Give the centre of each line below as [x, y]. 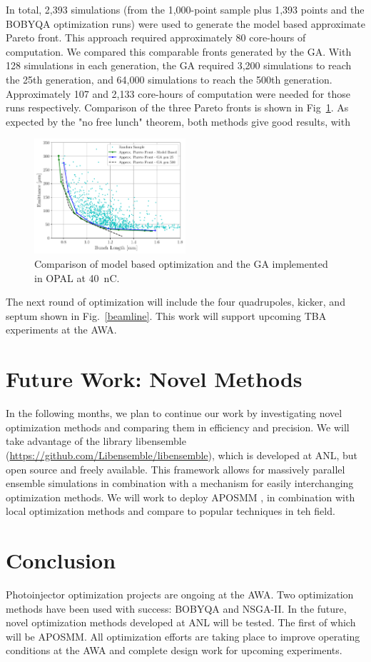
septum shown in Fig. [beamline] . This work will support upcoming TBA [166, 315]
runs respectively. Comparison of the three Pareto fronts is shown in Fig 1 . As [177, 107]
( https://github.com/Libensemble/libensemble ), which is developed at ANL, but [182, 455]
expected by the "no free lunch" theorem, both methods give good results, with [178, 121]
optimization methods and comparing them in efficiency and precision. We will [178, 427]
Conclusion [61, 560]
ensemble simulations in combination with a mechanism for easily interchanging [180, 483]
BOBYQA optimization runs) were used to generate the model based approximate [185, 23]
